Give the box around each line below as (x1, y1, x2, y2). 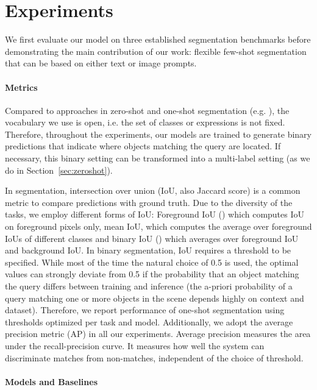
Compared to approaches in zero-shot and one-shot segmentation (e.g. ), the (5, 104, 290, 116)
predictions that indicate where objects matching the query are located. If (5, 140, 281, 152)
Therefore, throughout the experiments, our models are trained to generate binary (5, 127, 312, 140)
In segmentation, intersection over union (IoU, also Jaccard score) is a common (5, 184, 301, 197)
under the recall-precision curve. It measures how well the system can (5, 339, 265, 352)
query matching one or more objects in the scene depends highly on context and (5, 291, 304, 304)
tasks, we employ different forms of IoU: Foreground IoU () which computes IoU (5, 208, 305, 221)
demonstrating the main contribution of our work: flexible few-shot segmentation (5, 44, 307, 57)
